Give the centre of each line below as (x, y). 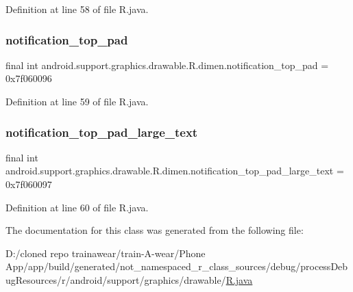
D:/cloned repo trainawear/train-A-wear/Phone (106, 253)
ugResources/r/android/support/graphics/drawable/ (116, 279)
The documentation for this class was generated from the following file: (155, 230)
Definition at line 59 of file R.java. (77, 101)
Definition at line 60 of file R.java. (77, 207)
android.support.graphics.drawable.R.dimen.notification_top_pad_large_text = (175, 171)
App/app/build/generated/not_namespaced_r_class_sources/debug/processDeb (177, 266)
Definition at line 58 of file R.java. (77, 9)
